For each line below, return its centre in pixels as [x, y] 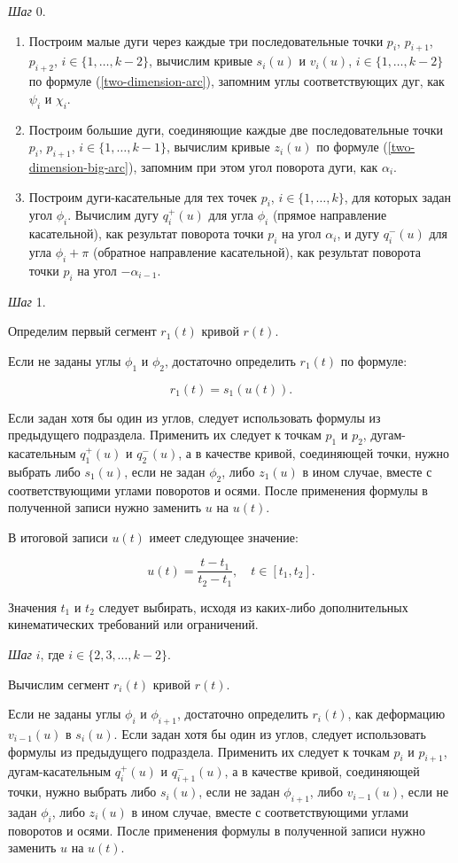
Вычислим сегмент [59, 684]
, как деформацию [396, 714]
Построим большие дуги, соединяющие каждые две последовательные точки [236, 129]
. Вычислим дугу [113, 215]
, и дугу [358, 233]
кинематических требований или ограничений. [133, 624]
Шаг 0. [27, 11]
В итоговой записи [58, 536]
